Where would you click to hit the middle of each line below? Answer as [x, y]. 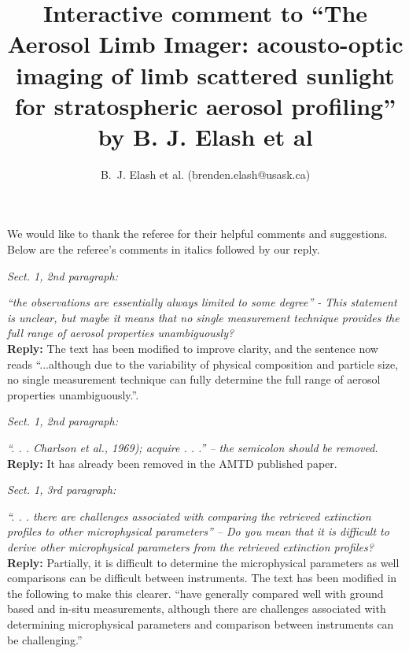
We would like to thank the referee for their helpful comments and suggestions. [197, 234]
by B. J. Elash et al [205, 136]
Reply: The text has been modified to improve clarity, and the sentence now [193, 349]
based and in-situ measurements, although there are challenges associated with [197, 608]
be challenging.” [45, 639]
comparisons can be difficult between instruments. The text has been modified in [202, 578]
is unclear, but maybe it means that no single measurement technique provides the [203, 317]
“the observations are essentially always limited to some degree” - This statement [202, 302]
